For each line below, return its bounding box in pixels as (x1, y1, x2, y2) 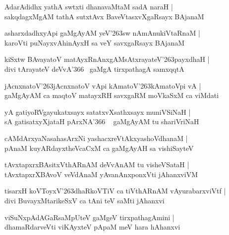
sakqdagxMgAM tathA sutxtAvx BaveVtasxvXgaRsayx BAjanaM (4, 11, 204, 21)
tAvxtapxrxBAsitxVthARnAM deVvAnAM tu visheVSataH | (4, 159, 189, 170)
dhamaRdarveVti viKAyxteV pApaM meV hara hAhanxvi (4, 222, 180, 232)
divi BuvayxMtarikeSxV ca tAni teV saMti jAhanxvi (4, 195, 165, 205)
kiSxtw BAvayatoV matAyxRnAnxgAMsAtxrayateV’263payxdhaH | (4, 54, 210, 64)
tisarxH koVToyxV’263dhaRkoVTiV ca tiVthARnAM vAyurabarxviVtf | (4, 186, 226, 196)
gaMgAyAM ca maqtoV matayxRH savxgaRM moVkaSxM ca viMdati (4, 90, 219, 100)
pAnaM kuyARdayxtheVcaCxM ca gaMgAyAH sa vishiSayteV (4, 142, 194, 153)
